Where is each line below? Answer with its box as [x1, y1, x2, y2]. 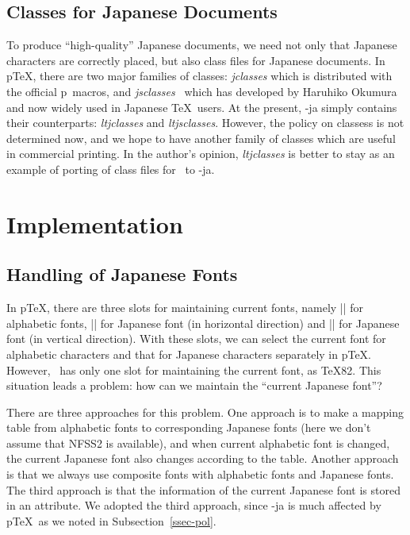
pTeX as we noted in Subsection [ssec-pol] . [6, 512, 216, 529]
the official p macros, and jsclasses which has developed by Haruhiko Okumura [6, 83, 397, 99]
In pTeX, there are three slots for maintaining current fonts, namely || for [6, 299, 364, 316]
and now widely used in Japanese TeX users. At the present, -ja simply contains [6, 98, 397, 115]
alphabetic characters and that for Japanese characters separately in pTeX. [6, 345, 372, 362]
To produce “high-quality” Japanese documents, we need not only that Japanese [6, 37, 397, 53]
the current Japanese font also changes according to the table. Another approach [6, 450, 399, 467]
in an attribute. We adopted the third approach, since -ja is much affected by [6, 497, 381, 514]
